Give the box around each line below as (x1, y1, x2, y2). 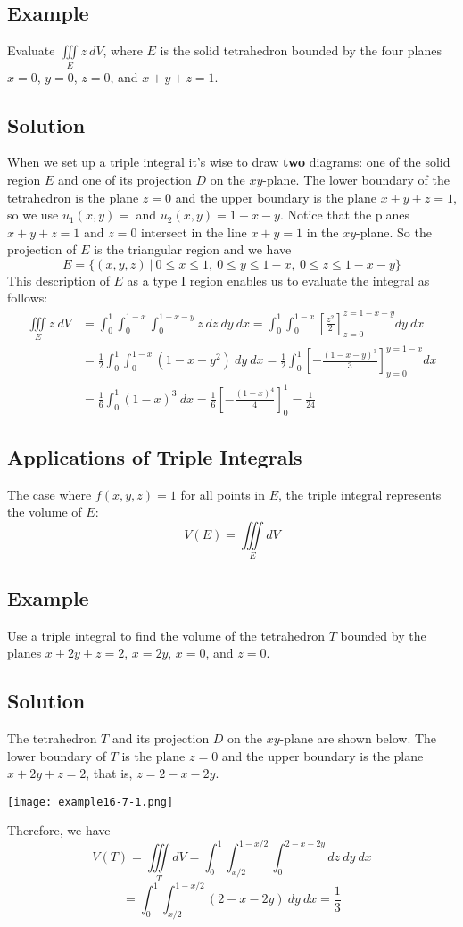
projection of (7, 240, 77, 259)
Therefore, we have (7, 821, 111, 840)
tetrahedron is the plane (7, 187, 139, 206)
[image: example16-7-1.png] (7, 795, 174, 808)
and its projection (112, 728, 210, 747)
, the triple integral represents (278, 484, 442, 503)
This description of (7, 270, 110, 289)
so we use (7, 205, 59, 224)
